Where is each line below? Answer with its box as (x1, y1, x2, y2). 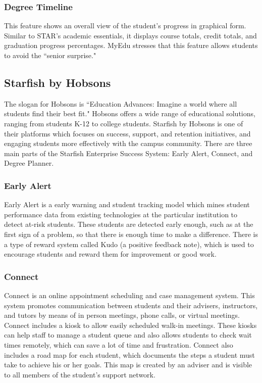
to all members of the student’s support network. (4, 369, 155, 379)
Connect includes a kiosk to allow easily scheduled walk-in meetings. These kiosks (4, 319, 257, 330)
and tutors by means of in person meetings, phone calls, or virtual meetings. (4, 310, 240, 320)
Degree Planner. (4, 158, 54, 168)
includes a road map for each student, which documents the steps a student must (4, 349, 255, 360)
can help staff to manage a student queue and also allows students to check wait (4, 329, 252, 340)
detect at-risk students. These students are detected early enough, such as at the (4, 219, 253, 229)
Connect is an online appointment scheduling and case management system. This (4, 290, 255, 300)
